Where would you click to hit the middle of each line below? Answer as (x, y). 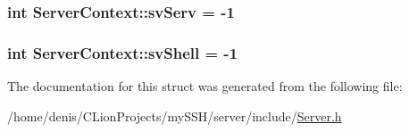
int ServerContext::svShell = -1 (123, 52)
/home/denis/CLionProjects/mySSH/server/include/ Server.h (175, 115)
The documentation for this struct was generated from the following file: (205, 86)
